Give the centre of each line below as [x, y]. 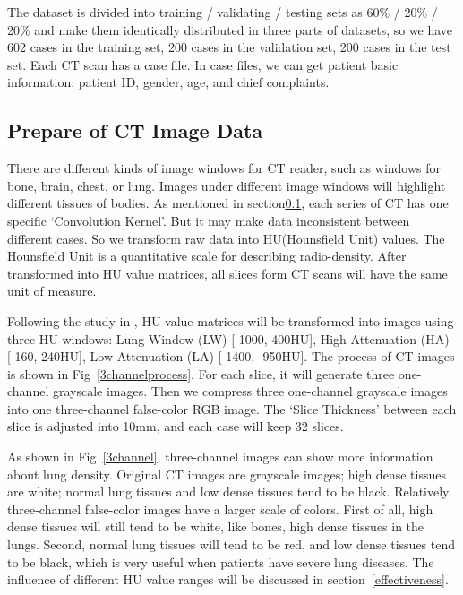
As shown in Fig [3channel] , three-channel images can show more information [220, 457]
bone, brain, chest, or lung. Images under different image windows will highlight [227, 185]
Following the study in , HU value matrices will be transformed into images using [231, 320]
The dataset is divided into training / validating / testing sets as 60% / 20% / [223, 12]
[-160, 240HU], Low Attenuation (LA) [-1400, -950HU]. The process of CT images [231, 356]
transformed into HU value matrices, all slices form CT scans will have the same [227, 273]
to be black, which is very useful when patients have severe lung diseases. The [221, 561]
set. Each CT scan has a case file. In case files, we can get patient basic [203, 64]
